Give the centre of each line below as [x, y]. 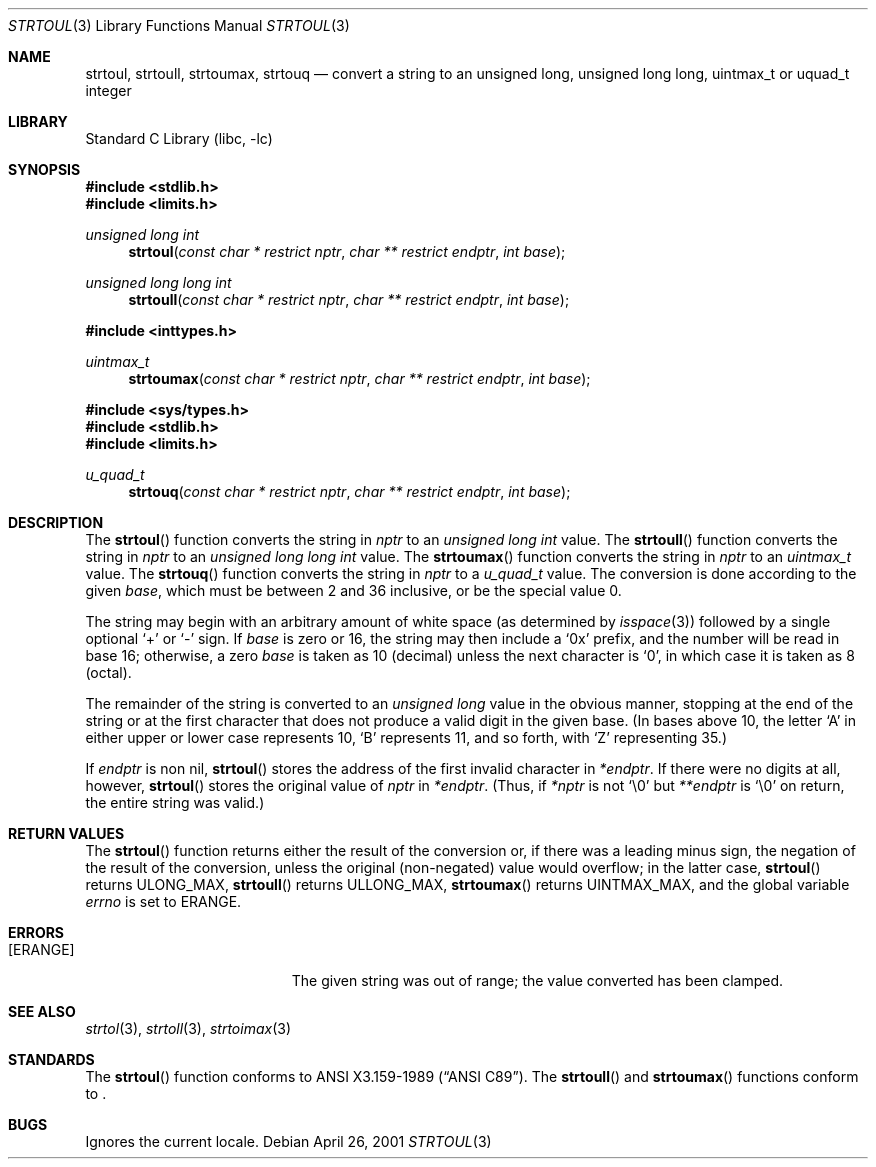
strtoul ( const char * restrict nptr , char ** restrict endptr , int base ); [347, 251]
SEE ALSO [42, 1011]
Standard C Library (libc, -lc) [179, 138]
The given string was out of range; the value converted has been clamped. [537, 980]
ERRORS [36, 932]
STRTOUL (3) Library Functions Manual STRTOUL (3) [179, 25]
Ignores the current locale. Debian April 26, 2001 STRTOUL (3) [288, 1141]
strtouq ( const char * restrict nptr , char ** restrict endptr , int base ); [349, 491]
